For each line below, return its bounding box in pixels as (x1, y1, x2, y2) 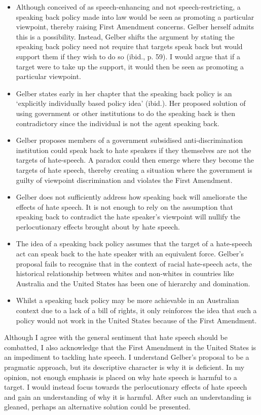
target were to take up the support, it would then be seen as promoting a (16, 61, 244, 71)
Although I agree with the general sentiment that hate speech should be (4, 332, 228, 343)
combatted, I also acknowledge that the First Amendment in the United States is (4, 342, 256, 352)
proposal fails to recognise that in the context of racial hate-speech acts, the (16, 258, 252, 269)
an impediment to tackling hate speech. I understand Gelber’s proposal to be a (4, 352, 249, 362)
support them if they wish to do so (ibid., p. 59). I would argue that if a (16, 51, 240, 61)
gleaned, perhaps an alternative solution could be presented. (4, 401, 191, 412)
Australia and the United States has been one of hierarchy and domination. (16, 278, 250, 288)
